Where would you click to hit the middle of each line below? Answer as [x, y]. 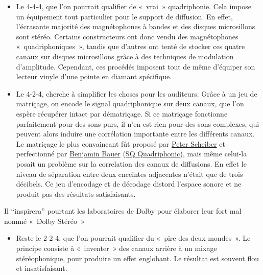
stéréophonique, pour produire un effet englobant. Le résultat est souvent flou [137, 258]
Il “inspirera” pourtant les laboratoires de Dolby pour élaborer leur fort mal [123, 211]
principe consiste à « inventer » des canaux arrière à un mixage [116, 248]
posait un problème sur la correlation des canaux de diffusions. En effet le [131, 163]
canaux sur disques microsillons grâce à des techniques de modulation [125, 56]
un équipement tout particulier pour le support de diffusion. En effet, [124, 16]
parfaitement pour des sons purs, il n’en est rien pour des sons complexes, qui [138, 123]
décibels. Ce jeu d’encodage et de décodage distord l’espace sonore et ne [129, 184]
